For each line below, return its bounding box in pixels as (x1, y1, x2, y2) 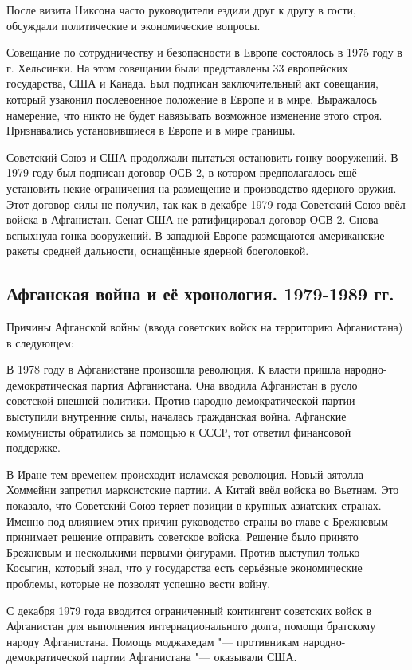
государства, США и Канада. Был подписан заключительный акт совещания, (6, 75, 379, 92)
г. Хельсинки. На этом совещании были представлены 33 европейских (6, 59, 348, 76)
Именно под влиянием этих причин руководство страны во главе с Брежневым (6, 512, 388, 529)
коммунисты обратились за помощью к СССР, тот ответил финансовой (6, 423, 351, 440)
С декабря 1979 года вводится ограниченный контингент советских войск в (6, 601, 372, 618)
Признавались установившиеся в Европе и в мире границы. (6, 122, 296, 139)
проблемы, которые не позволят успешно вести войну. (6, 575, 271, 592)
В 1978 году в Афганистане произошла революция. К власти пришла (6, 361, 341, 378)
